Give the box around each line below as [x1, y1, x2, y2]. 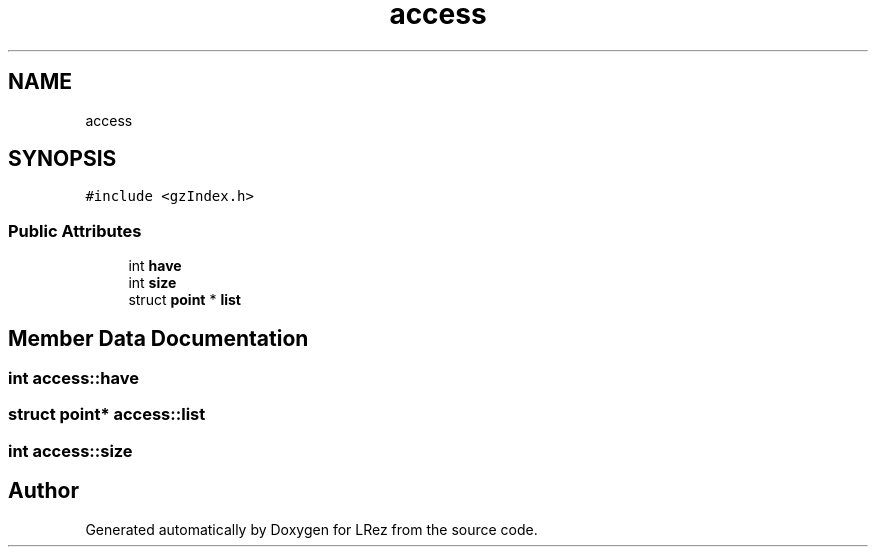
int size [128, 274, 177, 292]
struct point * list [128, 291, 241, 309]
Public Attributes [8, 220, 142, 241]
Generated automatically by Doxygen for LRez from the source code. [85, 520, 538, 538]
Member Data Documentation [8, 325, 309, 351]
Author [8, 478, 79, 504]
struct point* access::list [8, 404, 206, 425]
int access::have [8, 368, 139, 389]
